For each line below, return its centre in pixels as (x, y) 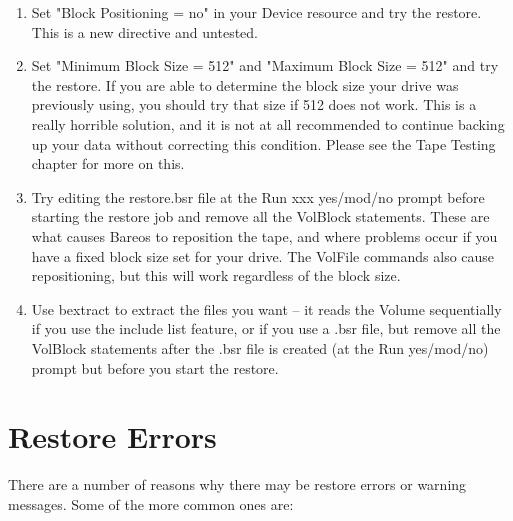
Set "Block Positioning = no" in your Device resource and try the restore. (256, 12)
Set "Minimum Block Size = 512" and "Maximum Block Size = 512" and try (265, 65)
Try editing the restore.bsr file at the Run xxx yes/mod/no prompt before (258, 196)
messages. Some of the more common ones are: (151, 503)
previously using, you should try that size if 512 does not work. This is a (254, 104)
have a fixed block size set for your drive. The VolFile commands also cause (263, 255)
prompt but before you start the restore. (155, 367)
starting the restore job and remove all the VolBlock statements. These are (260, 216)
